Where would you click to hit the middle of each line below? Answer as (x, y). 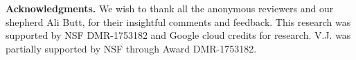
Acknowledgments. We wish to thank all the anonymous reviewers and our (170, 8)
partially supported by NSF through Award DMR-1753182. (131, 48)
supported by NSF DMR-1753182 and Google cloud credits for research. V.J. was (178, 35)
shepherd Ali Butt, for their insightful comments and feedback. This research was (178, 21)
